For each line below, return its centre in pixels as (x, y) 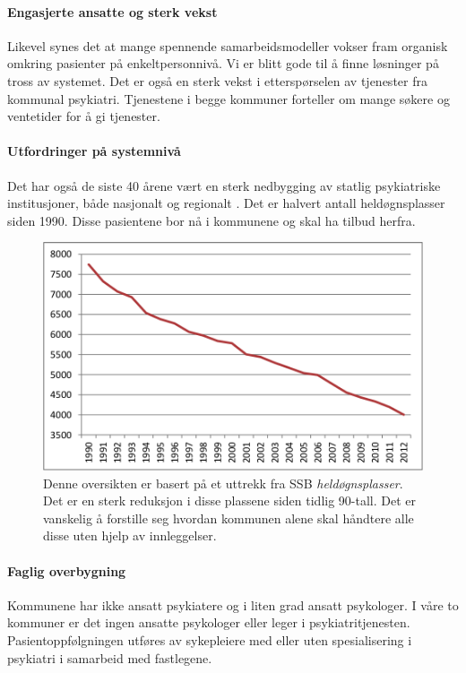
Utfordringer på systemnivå (94, 151)
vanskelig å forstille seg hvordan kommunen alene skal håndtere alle (229, 518)
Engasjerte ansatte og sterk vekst (112, 11)
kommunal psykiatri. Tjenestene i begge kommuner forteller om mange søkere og (229, 98)
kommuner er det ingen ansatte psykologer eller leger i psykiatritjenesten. (209, 622)
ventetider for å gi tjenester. (84, 116)
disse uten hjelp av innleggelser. (130, 535)
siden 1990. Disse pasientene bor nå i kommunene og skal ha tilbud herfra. (211, 220)
